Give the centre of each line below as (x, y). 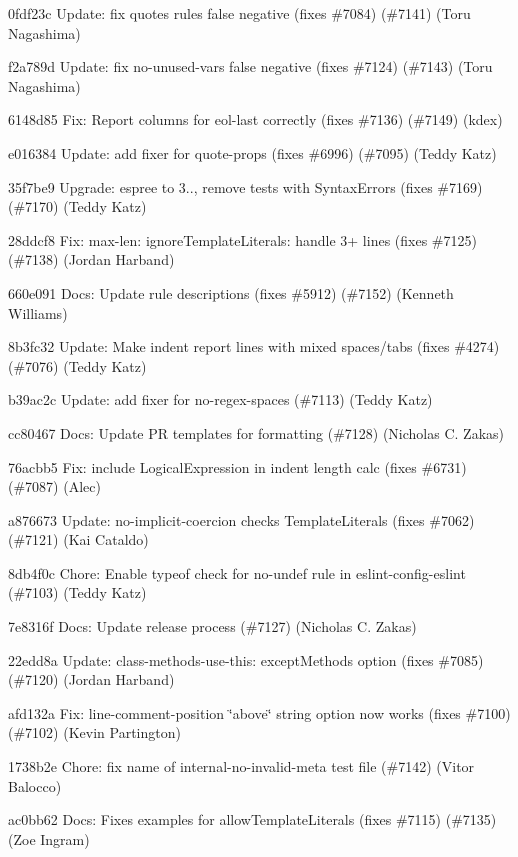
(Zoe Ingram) (49, 838)
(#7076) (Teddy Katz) (77, 365)
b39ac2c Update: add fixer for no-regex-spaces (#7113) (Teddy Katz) (220, 399)
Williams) (38, 312)
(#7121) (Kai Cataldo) (78, 539)
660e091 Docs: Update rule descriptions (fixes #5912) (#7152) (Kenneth (231, 292)
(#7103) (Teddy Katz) (77, 592)
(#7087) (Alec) (54, 486)
